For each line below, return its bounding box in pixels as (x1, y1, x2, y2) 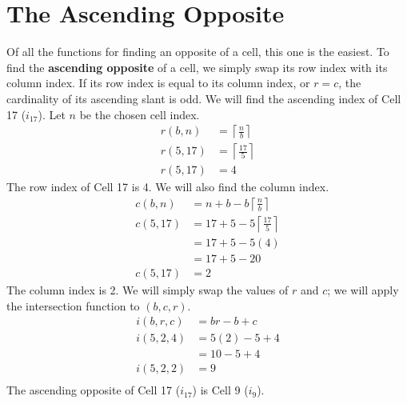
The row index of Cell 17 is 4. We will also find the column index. (6, 178, 329, 195)
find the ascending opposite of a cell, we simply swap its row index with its (6, 58, 388, 75)
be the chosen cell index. (79, 106, 200, 122)
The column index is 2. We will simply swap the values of (6, 281, 289, 298)
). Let (38, 106, 66, 122)
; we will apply (327, 281, 399, 298)
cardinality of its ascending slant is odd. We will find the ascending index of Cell (6, 90, 401, 106)
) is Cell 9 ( (192, 382, 249, 398)
